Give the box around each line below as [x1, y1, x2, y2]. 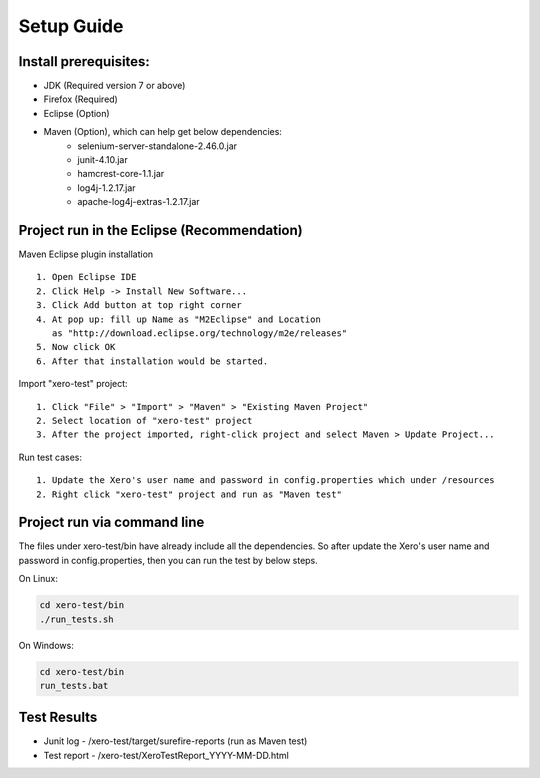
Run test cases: [18, 451, 82, 463]
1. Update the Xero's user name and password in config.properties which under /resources [36, 475, 495, 486]
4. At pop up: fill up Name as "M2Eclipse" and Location [36, 313, 322, 325]
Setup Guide [18, 15, 124, 37]
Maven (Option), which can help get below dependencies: [43, 126, 282, 138]
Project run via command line [18, 514, 205, 531]
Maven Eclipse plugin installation [18, 248, 154, 260]
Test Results [18, 709, 98, 726]
